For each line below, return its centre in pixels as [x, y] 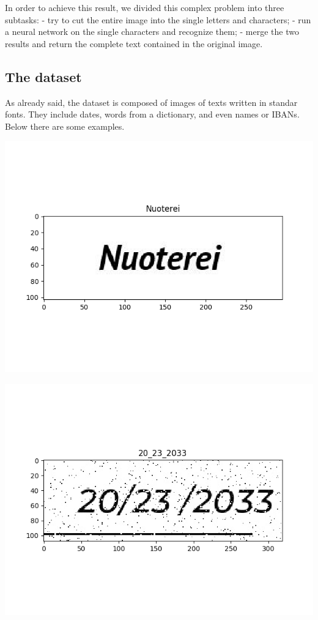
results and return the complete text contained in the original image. [134, 43]
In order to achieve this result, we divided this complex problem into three [145, 7]
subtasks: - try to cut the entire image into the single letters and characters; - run [158, 19]
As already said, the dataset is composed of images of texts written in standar [151, 102]
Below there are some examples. [65, 126]
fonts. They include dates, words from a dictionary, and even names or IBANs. [152, 114]
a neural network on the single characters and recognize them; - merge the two [152, 32]
